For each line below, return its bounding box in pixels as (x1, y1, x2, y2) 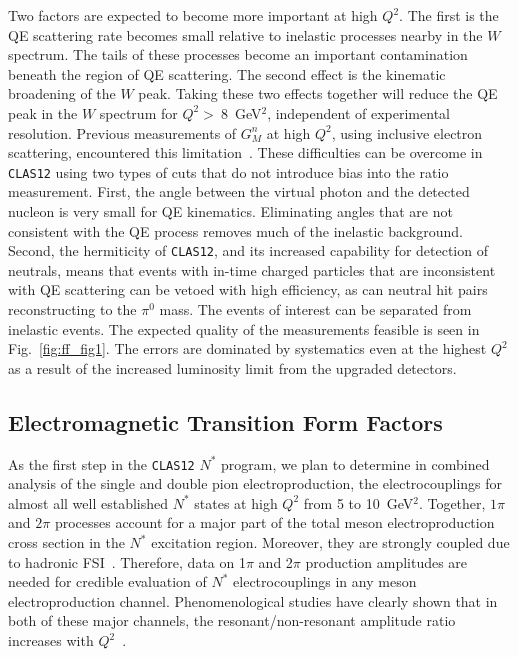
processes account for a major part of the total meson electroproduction (54, 512, 495, 533)
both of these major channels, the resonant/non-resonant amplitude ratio (8, 610, 456, 631)
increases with (8, 630, 94, 651)
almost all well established (8, 492, 169, 513)
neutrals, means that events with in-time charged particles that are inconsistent (8, 259, 496, 280)
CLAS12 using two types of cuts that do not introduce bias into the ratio (8, 161, 449, 182)
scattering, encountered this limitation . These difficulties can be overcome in (8, 142, 483, 163)
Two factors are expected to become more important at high (8, 5, 378, 25)
